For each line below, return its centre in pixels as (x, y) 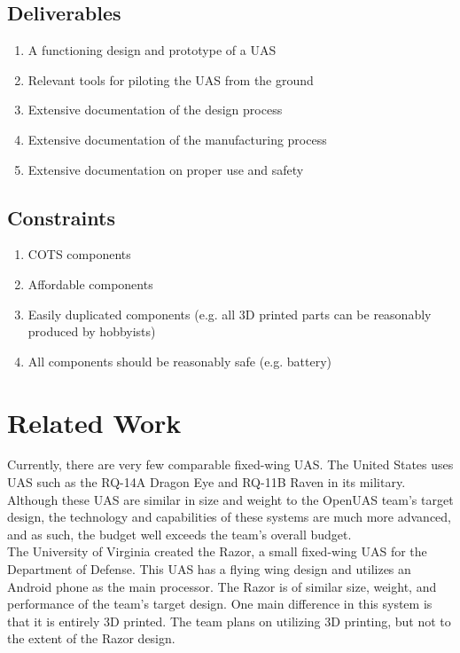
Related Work (94, 422)
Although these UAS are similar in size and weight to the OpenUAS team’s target (230, 499)
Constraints (61, 217)
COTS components (79, 254)
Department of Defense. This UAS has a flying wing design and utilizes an (209, 569)
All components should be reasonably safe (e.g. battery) (180, 361)
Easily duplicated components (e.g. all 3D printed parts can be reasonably (230, 314)
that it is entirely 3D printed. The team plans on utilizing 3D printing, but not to (229, 621)
